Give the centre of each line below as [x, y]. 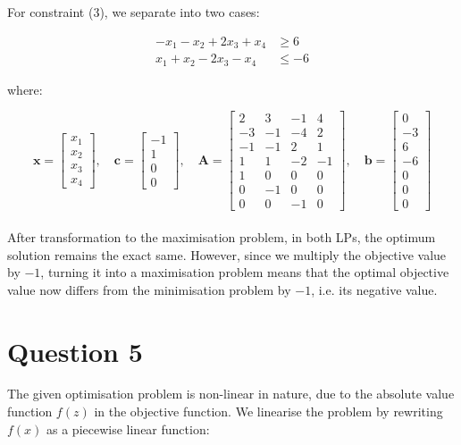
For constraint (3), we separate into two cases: [134, 12]
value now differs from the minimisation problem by [149, 289]
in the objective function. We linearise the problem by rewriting [268, 411]
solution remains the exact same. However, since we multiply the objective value [227, 254]
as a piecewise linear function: [128, 428]
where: [25, 89]
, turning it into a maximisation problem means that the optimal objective [245, 272]
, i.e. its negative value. [374, 289]
